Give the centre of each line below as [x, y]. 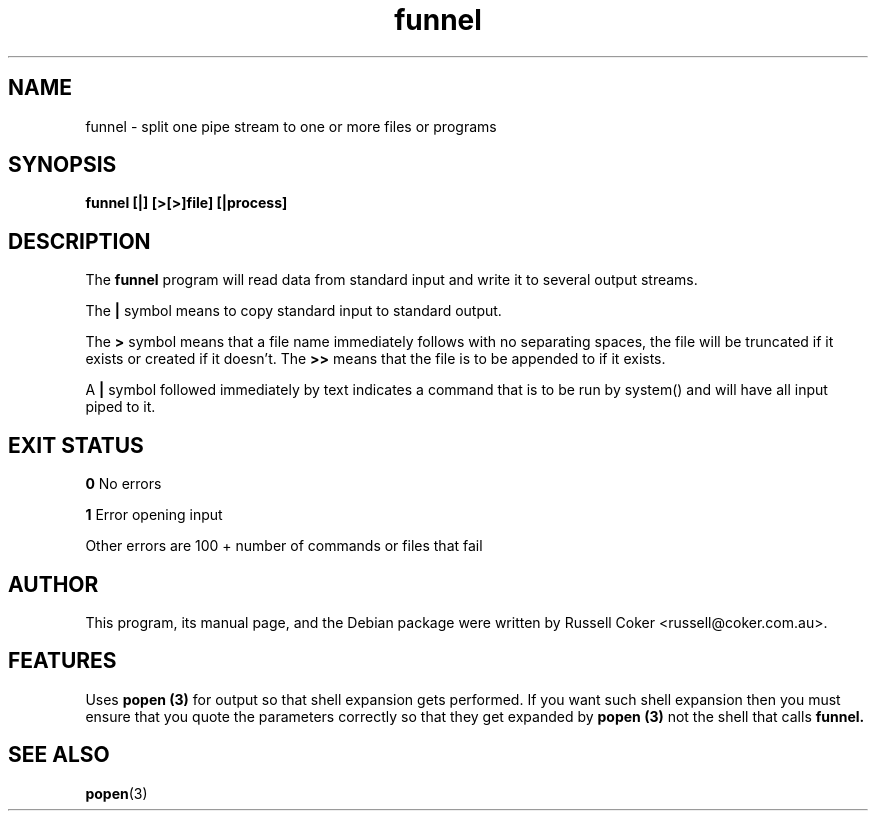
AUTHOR [53, 584]
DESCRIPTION [79, 241]
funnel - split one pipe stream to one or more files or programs [291, 126]
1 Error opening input [154, 515]
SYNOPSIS [62, 165]
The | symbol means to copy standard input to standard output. [293, 311]
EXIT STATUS [76, 445]
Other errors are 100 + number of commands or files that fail [284, 546]
